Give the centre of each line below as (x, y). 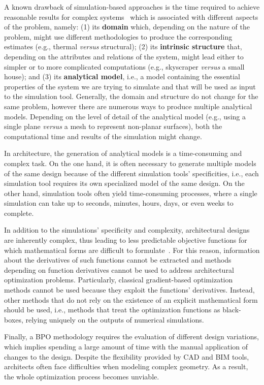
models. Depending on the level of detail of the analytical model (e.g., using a (125, 116)
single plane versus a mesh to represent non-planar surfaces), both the (113, 126)
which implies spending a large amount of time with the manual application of (126, 346)
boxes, (14, 319)
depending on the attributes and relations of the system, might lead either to (124, 56)
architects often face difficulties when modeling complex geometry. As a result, (126, 366)
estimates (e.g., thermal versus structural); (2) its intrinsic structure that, (123, 46)
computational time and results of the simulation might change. (103, 136)
